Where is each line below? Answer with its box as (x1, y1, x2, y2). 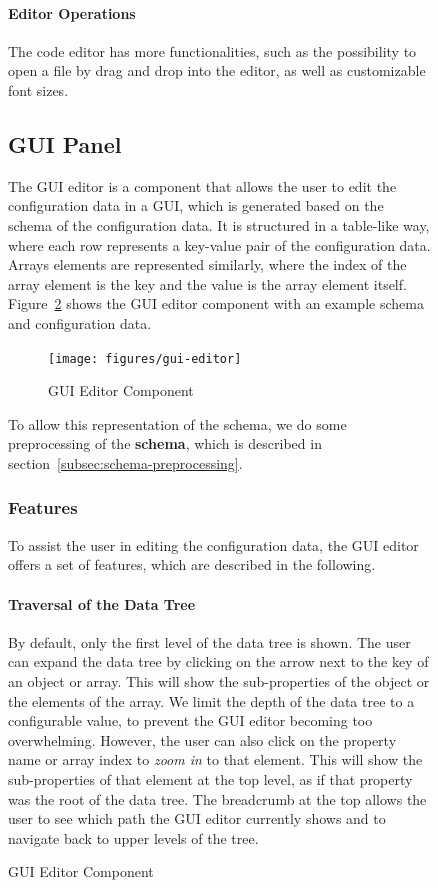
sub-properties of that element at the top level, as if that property (8, 768, 413, 789)
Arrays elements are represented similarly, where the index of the (8, 254, 407, 275)
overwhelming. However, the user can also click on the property (8, 729, 397, 750)
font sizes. (8, 79, 69, 100)
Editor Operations (8, 2, 136, 23)
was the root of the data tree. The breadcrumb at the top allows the (8, 788, 427, 809)
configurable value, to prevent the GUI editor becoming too (8, 710, 373, 731)
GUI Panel (8, 128, 122, 159)
